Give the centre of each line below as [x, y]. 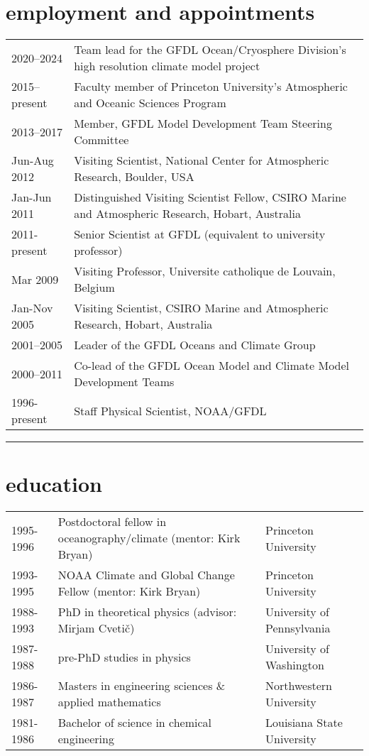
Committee [101, 140]
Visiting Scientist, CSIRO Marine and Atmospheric [201, 308]
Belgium [94, 287]
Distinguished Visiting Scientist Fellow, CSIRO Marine [210, 197]
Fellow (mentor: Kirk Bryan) [129, 591]
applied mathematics [109, 702]
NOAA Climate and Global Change [146, 575]
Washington [295, 665]
